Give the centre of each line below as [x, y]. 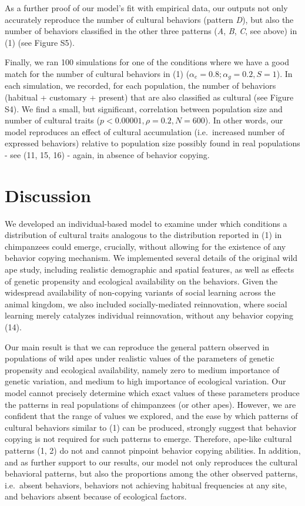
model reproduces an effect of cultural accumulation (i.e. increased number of [145, 131]
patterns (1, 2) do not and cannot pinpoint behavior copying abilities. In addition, [153, 450]
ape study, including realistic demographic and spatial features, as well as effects [150, 269]
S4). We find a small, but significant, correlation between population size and [144, 108]
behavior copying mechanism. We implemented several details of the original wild [151, 258]
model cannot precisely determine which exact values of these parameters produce [152, 393]
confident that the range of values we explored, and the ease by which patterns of [151, 416]
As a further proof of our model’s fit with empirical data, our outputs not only [146, 8]
